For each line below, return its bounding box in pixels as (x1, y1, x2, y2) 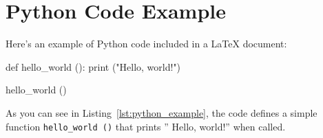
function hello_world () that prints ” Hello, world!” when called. (6, 119, 286, 133)
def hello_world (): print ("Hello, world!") (6, 59, 181, 73)
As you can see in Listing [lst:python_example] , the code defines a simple (6, 105, 317, 119)
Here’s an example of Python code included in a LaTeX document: (6, 36, 287, 51)
